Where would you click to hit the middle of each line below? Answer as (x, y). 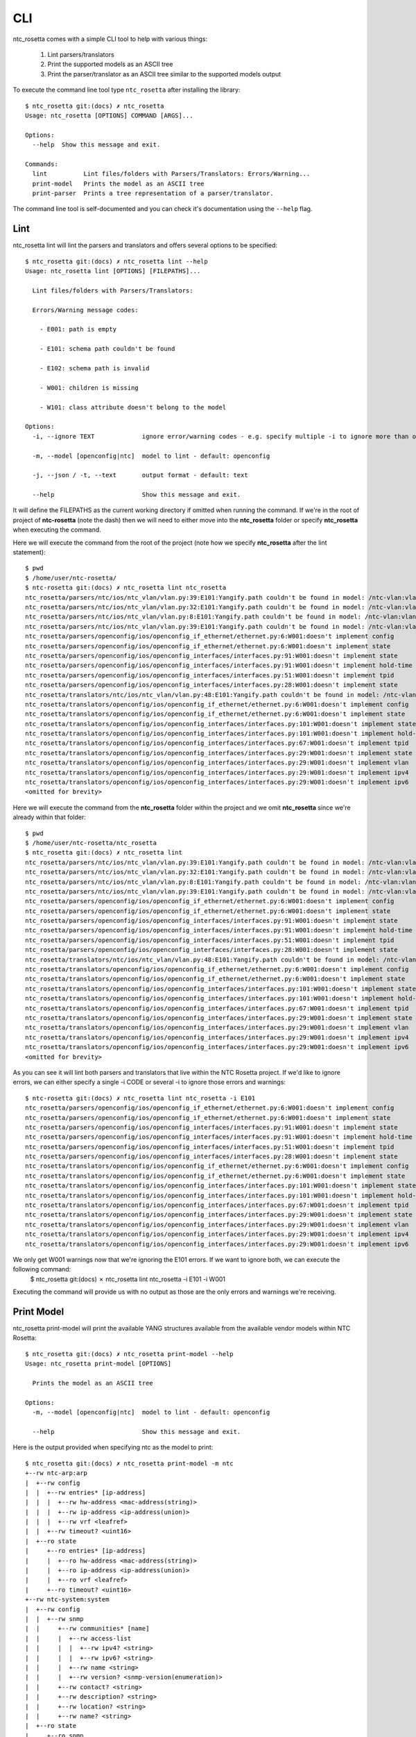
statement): (29, 552)
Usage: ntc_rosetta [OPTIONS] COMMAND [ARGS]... (109, 115)
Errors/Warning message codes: (85, 310)
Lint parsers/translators (81, 54)
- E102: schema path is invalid (94, 368)
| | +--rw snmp (54, 1619)
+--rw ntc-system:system (67, 1599)
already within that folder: (50, 817)
